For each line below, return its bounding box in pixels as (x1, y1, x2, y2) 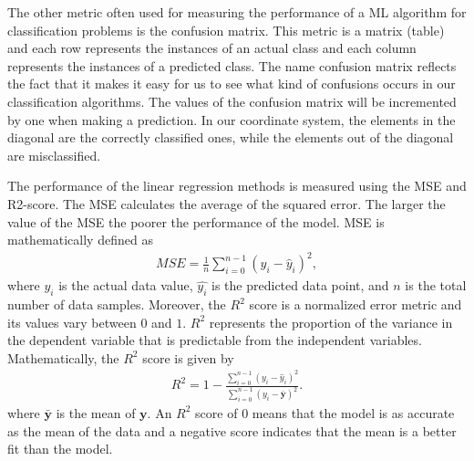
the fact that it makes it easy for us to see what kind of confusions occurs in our (7, 74, 456, 93)
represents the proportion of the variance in (209, 312, 453, 331)
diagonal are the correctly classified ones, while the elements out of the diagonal (7, 128, 454, 147)
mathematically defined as (7, 230, 153, 249)
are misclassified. (7, 145, 101, 164)
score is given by (142, 348, 234, 367)
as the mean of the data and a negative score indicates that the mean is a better (7, 421, 457, 440)
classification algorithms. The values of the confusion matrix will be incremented (7, 91, 457, 110)
